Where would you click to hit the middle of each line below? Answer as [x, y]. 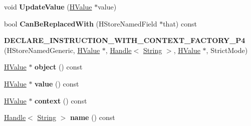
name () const [92, 117]
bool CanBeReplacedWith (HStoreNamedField [81, 23]
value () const [57, 83]
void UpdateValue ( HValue [48, 6]
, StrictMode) [227, 50]
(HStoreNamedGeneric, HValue [52, 50]
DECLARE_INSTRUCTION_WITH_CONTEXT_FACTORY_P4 [125, 40]
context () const [61, 100]
